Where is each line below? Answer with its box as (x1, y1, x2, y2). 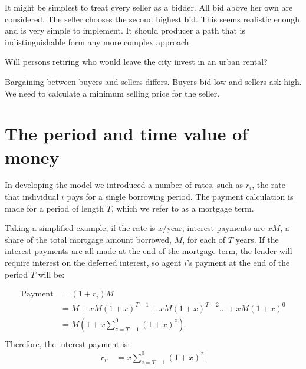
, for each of (182, 233, 225, 245)
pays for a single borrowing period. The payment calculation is (67, 190, 294, 203)
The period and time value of (5, 121, 248, 146)
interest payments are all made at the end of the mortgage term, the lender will (5, 245, 292, 257)
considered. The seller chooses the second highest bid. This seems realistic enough (5, 12, 300, 25)
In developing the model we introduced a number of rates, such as (5, 179, 243, 191)
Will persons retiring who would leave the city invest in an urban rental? (5, 55, 268, 68)
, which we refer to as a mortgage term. (111, 202, 254, 214)
